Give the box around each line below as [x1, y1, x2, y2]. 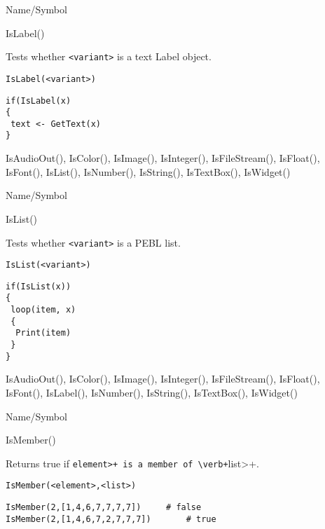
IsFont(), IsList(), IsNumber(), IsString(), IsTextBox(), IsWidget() [6, 164, 291, 179]
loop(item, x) [11, 305, 76, 315]
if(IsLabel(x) [6, 95, 71, 106]
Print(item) [15, 328, 71, 338]
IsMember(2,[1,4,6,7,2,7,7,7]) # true [6, 514, 216, 524]
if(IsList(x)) [6, 281, 71, 291]
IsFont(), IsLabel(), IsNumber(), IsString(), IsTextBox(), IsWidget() [6, 385, 298, 399]
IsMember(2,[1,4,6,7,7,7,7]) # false [6, 502, 202, 513]
